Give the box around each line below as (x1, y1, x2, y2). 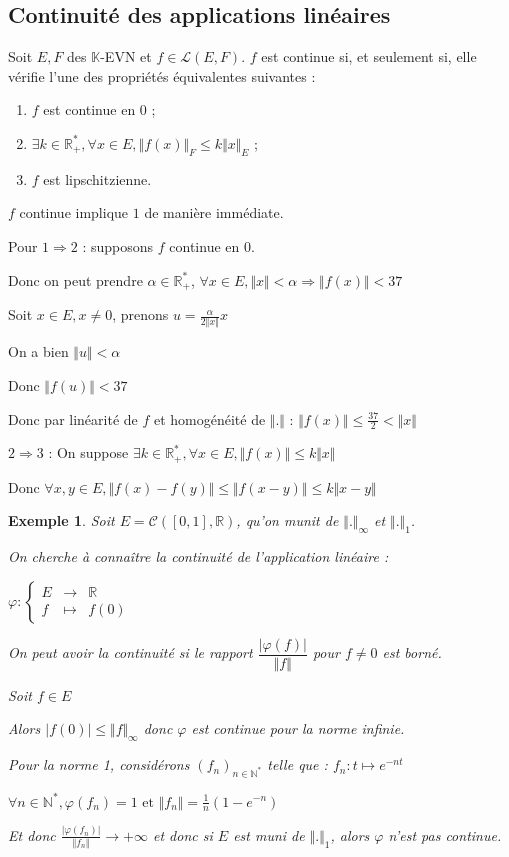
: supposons (82, 235, 154, 256)
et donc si (153, 824, 213, 845)
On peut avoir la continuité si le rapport (8, 642, 253, 663)
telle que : (267, 754, 328, 775)
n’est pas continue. (388, 824, 502, 845)
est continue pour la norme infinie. (191, 718, 405, 739)
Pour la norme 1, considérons (8, 754, 190, 775)
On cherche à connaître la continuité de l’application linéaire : (8, 546, 389, 567)
